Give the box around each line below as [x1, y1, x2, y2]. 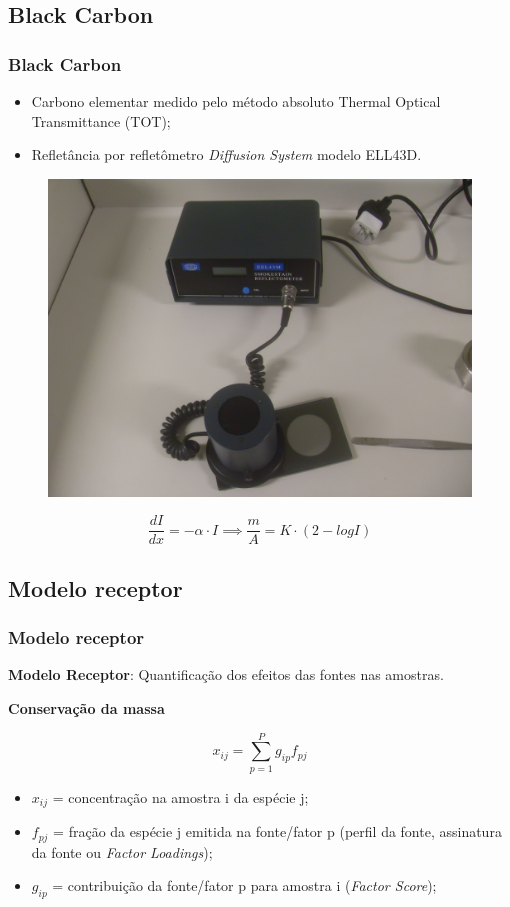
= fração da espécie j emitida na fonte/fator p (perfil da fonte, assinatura [53, 821, 502, 842]
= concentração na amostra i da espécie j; [52, 786, 309, 807]
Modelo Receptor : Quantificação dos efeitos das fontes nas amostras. [8, 664, 444, 685]
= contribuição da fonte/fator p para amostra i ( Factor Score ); [52, 875, 437, 896]
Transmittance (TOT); [31, 110, 171, 131]
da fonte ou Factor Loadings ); [31, 841, 213, 862]
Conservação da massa [8, 698, 165, 719]
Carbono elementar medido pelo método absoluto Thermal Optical [31, 91, 441, 111]
